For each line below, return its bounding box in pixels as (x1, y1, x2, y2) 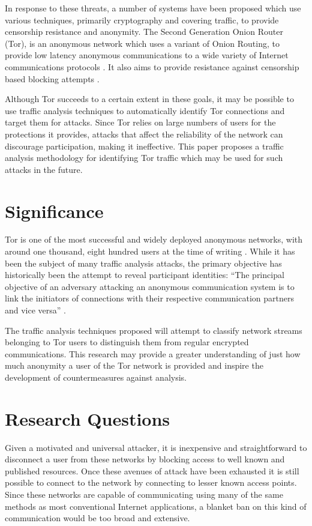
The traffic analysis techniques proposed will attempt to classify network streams (5, 324, 302, 336)
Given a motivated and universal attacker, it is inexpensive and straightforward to (5, 441, 307, 453)
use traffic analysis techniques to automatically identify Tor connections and (5, 104, 285, 116)
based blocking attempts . (5, 72, 100, 85)
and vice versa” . (5, 304, 67, 316)
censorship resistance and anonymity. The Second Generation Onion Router (5, 25, 283, 38)
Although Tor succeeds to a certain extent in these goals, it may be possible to (5, 92, 294, 105)
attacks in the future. (5, 163, 83, 175)
